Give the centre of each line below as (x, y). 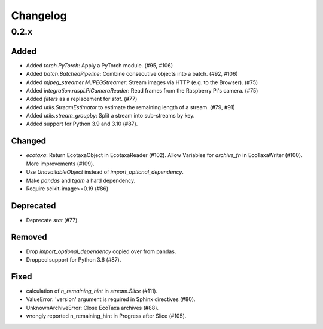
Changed (28, 141)
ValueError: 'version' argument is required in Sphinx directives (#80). (111, 299)
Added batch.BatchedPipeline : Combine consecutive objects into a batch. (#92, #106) (132, 74)
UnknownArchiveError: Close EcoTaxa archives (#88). (92, 308)
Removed (29, 237)
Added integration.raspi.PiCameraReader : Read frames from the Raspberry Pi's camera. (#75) (142, 90)
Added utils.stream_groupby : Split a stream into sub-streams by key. (110, 116)
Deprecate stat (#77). (52, 220)
